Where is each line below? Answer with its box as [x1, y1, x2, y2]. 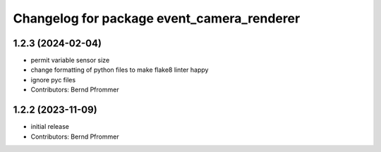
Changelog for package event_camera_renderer [13, 11, 301, 26]
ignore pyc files [30, 75, 76, 84]
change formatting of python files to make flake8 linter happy [30, 65, 209, 74]
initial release [30, 122, 70, 131]
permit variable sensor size [30, 56, 110, 65]
